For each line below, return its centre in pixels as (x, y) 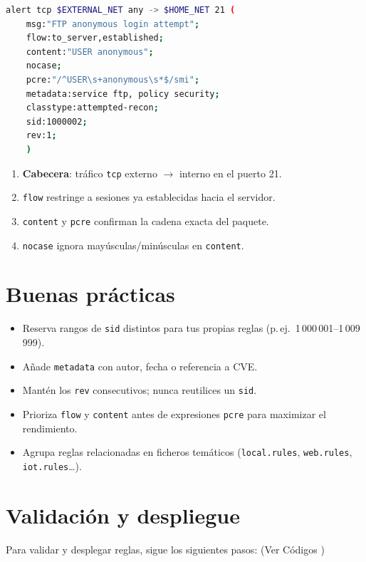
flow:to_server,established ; (95, 38)
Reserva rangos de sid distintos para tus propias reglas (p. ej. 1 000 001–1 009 (191, 328)
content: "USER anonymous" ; (90, 52)
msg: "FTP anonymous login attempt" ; (113, 24)
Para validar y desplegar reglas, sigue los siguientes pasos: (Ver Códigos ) (165, 549)
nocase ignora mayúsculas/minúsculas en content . (133, 245)
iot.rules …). (52, 465)
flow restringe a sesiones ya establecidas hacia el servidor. (149, 197)
